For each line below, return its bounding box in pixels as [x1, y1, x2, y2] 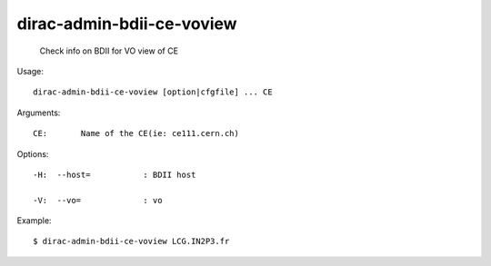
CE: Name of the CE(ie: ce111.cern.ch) [33, 128, 240, 139]
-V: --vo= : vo [33, 195, 163, 205]
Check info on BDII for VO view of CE [39, 45, 179, 56]
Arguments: [16, 107, 61, 118]
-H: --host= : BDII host [33, 169, 196, 180]
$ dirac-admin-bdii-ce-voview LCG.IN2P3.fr [33, 236, 230, 247]
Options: [16, 148, 49, 159]
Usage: [16, 65, 45, 76]
